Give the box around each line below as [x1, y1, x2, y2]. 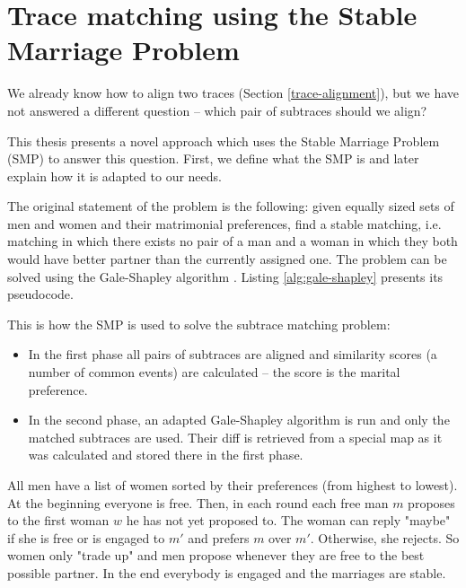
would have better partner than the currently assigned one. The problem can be [7, 250, 447, 268]
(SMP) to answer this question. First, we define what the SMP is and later [7, 149, 419, 168]
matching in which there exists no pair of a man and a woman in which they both [7, 232, 458, 250]
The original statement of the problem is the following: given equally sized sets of [7, 197, 454, 215]
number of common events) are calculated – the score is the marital [28, 363, 400, 382]
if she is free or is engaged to [7, 528, 165, 547]
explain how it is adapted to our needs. [7, 166, 222, 185]
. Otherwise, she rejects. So [310, 528, 460, 547]
